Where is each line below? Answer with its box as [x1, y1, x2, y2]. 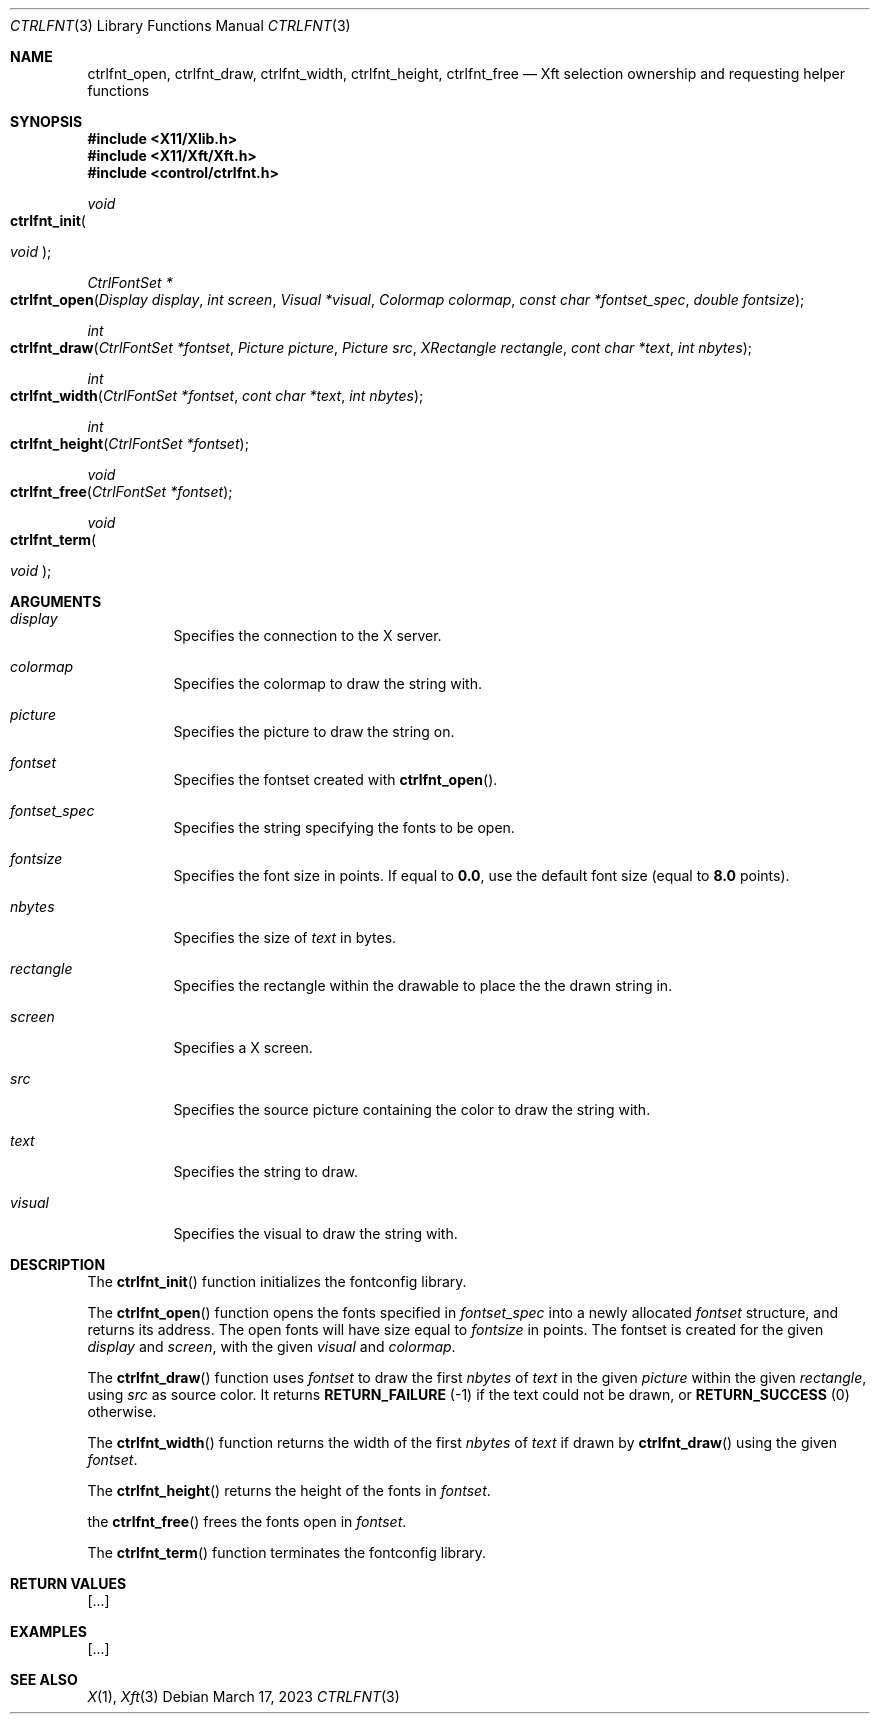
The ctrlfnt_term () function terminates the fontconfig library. [87, 1544, 487, 1561]
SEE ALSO [10, 1671, 78, 1688]
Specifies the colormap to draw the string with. [173, 675, 482, 692]
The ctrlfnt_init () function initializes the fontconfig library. [87, 1273, 467, 1290]
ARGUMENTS [10, 593, 102, 610]
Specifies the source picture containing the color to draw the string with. [173, 1101, 651, 1118]
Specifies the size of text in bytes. [173, 929, 397, 946]
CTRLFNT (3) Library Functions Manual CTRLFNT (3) [10, 17, 351, 34]
